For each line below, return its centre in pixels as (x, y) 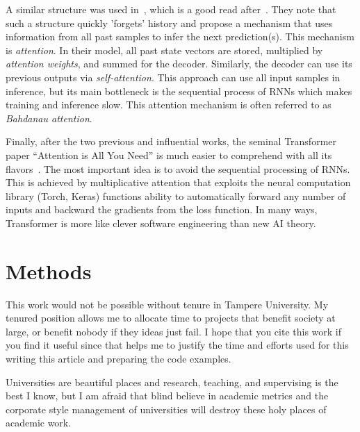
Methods (49, 271)
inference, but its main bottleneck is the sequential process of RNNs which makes (179, 91)
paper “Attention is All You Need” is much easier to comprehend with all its (169, 155)
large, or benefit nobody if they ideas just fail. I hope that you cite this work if (173, 331)
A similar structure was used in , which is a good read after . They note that (171, 9)
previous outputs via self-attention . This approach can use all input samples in (173, 77)
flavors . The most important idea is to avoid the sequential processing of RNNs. (178, 168)
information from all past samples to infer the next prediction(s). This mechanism (180, 36)
